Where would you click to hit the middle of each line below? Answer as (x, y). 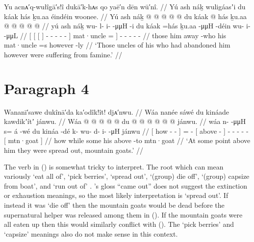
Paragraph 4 (47, 88)
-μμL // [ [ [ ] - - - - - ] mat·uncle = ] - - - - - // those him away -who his (115, 35)
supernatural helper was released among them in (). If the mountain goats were (123, 214)
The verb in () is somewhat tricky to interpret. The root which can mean (114, 166)
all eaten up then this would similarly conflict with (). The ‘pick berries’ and (119, 224)
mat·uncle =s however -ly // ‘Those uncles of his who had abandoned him (117, 45)
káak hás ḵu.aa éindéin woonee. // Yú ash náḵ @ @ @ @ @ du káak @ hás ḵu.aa (125, 16)
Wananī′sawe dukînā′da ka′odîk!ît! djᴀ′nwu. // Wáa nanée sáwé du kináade (116, 111)
